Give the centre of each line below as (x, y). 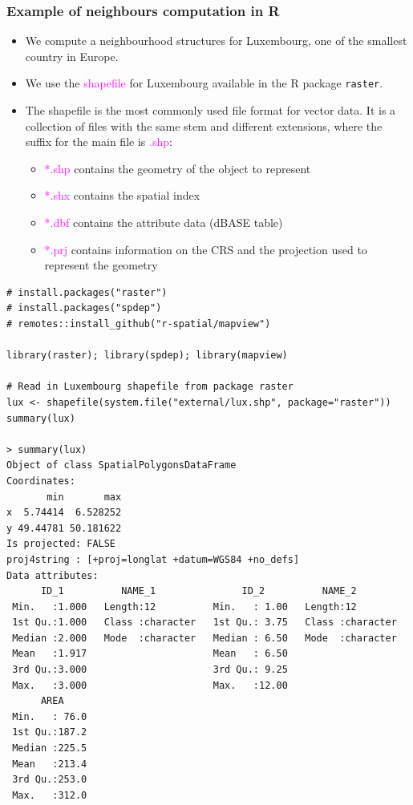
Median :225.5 (50, 748)
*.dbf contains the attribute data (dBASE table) (164, 222)
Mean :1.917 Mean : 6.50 (150, 654)
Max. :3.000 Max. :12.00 (150, 685)
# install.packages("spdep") (84, 308)
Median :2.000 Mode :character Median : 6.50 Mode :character (204, 638)
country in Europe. (72, 56)
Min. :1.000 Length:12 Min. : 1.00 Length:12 (184, 607)
